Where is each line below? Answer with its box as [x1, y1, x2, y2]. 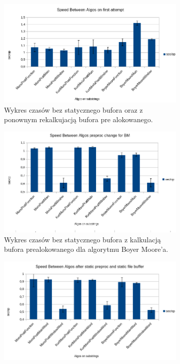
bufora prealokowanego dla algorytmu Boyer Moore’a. [4, 244, 168, 254]
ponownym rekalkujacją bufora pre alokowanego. [4, 114, 153, 125]
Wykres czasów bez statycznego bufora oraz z [4, 104, 143, 115]
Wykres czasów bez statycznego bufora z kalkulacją [4, 234, 161, 244]
